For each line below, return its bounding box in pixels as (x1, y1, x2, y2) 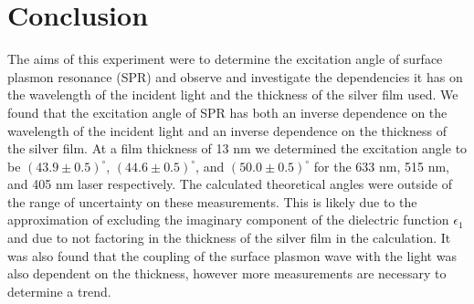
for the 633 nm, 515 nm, (313, 156, 449, 175)
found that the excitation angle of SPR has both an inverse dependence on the (7, 102, 448, 121)
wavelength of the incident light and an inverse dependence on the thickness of (7, 121, 447, 140)
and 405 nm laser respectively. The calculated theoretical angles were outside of (7, 174, 452, 194)
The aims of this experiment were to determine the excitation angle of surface (7, 49, 443, 68)
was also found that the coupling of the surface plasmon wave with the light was (7, 246, 457, 265)
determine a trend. (7, 281, 111, 300)
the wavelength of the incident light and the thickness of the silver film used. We (7, 85, 458, 104)
